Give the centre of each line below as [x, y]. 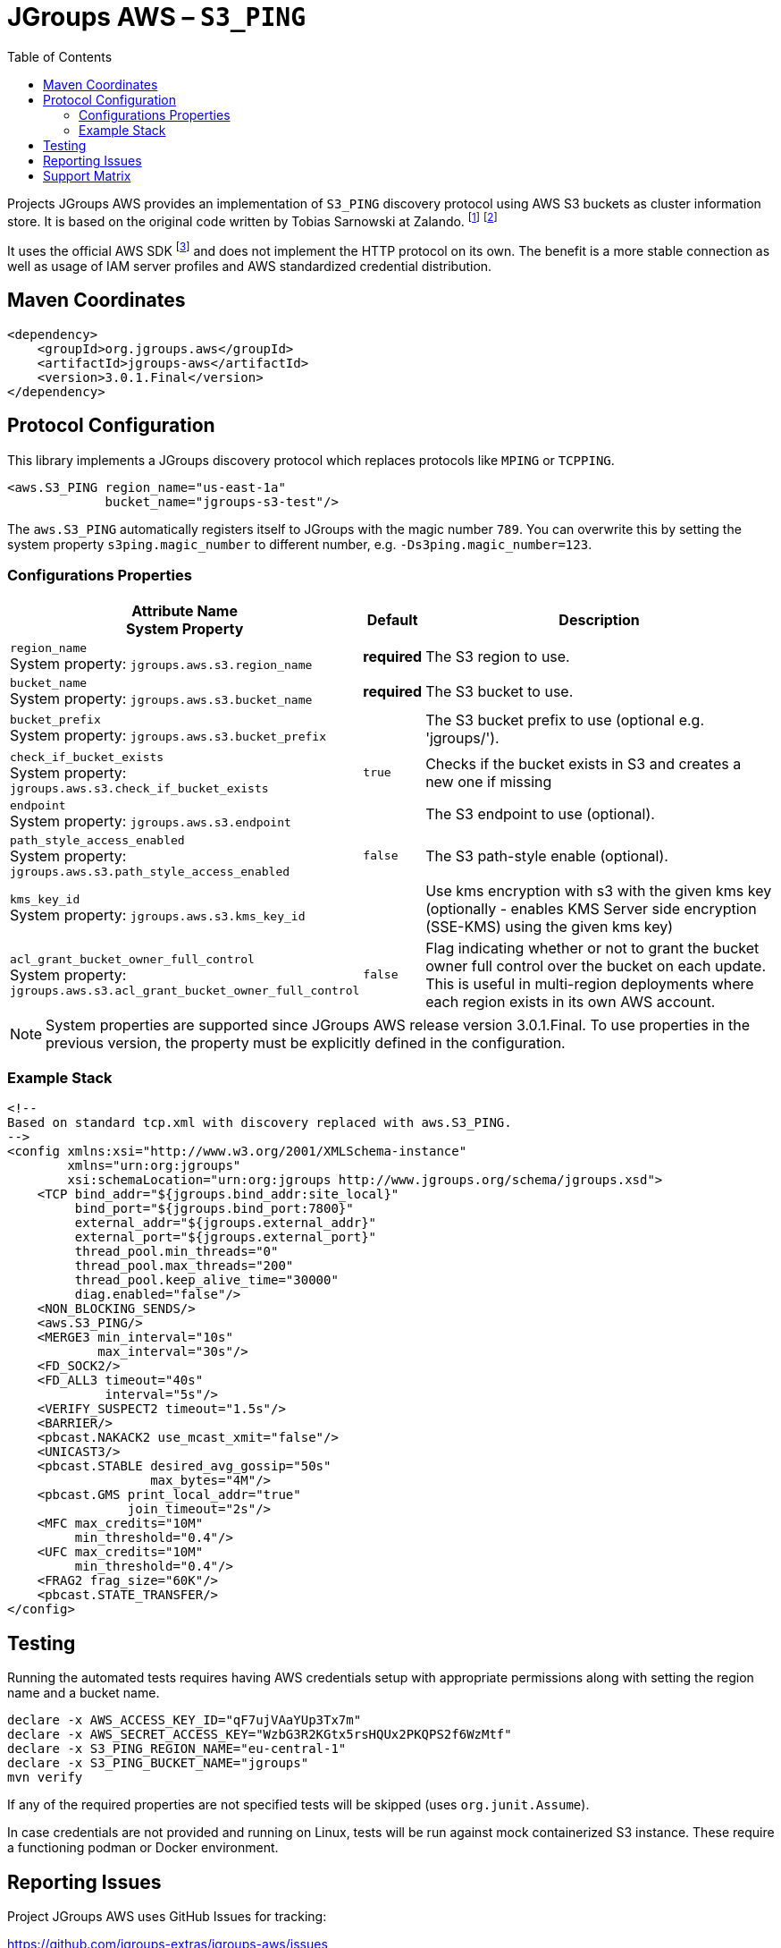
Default [392, 619]
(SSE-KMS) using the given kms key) [549, 926]
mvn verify [45, 1778]
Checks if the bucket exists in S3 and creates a [584, 763]
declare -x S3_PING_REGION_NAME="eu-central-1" [177, 1749]
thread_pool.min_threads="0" [176, 1252]
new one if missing [489, 781]
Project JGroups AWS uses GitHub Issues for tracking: [167, 1916]
